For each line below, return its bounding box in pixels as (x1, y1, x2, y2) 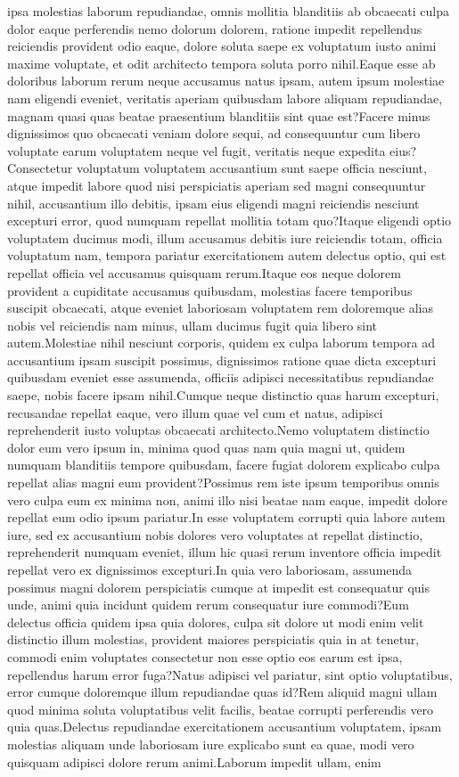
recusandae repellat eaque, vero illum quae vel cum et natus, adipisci (7, 403, 383, 421)
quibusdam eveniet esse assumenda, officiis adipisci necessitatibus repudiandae (7, 368, 434, 387)
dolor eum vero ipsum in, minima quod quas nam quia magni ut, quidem (7, 438, 406, 456)
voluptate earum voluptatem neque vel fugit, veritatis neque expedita (7, 141, 386, 159)
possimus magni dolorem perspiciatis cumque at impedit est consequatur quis (7, 577, 430, 596)
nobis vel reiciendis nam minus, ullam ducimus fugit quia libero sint (7, 315, 378, 334)
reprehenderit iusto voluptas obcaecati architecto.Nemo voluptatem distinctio (7, 421, 430, 439)
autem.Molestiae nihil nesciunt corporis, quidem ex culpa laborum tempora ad (7, 333, 435, 352)
